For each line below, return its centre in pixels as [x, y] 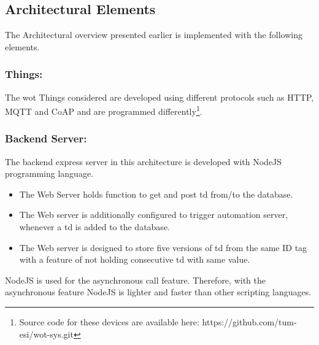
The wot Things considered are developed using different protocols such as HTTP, [159, 97]
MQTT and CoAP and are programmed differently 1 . [104, 110]
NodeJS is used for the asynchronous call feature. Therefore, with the [135, 280]
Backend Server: [46, 138]
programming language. [49, 173]
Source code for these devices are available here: [109, 322]
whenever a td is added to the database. [94, 227]
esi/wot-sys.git [46, 334]
